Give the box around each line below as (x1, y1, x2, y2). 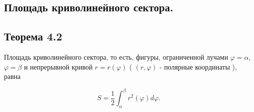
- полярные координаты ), (159, 61, 237, 72)
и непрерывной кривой (24, 61, 93, 72)
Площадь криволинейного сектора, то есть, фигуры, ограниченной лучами (4, 51, 228, 62)
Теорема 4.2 (4, 29, 62, 44)
